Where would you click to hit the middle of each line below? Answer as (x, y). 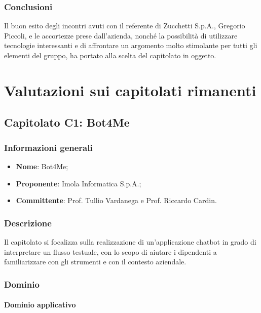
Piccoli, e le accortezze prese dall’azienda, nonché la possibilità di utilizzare (121, 35)
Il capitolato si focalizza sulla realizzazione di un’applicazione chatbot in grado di (130, 241)
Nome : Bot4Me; (42, 166)
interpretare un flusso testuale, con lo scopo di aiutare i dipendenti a (110, 251)
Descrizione (28, 223)
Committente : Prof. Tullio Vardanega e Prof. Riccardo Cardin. (116, 200)
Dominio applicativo (40, 305)
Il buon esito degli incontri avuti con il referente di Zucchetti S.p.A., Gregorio (125, 26)
